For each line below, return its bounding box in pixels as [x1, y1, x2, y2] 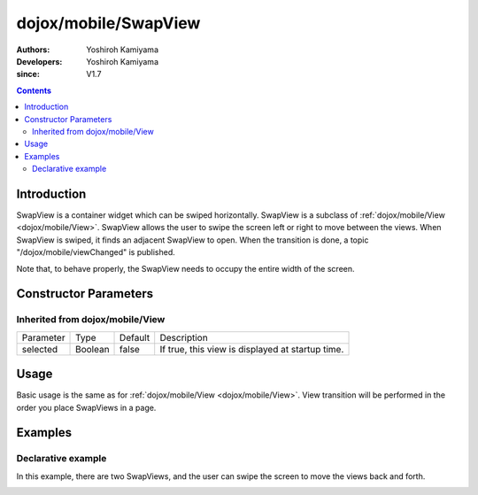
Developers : [16, 56, 63, 66]
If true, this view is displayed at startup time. [159, 343, 344, 355]
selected [21, 343, 58, 355]
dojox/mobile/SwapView [16, 13, 201, 33]
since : [16, 69, 40, 80]
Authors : [16, 44, 50, 55]
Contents [16, 85, 52, 96]
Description [159, 331, 208, 344]
